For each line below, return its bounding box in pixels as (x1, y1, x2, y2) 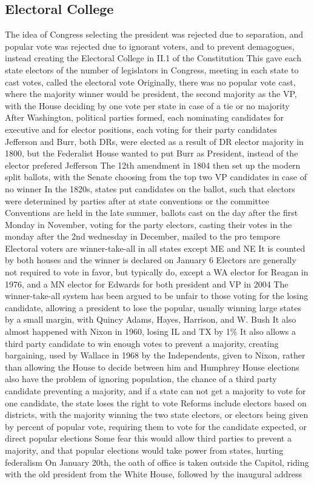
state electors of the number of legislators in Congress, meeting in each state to (5, 63, 299, 76)
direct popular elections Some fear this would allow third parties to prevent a (5, 432, 292, 445)
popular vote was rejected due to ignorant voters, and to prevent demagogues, (5, 39, 295, 52)
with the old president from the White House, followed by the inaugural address (5, 468, 302, 480)
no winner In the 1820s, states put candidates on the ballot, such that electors (5, 182, 295, 195)
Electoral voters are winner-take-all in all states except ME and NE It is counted (5, 241, 306, 254)
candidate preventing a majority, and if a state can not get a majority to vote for (5, 385, 306, 397)
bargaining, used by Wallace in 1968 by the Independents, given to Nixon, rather (5, 349, 306, 361)
